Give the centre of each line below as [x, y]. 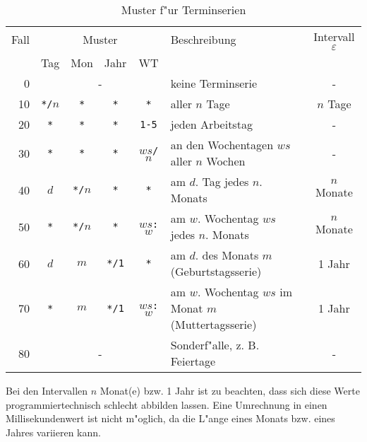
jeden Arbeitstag [211, 124]
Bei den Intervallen [47, 390]
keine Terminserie [214, 83]
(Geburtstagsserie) [216, 271]
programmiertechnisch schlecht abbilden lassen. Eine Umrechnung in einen [167, 404]
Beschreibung [203, 39]
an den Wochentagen [222, 145]
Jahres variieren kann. [53, 432]
